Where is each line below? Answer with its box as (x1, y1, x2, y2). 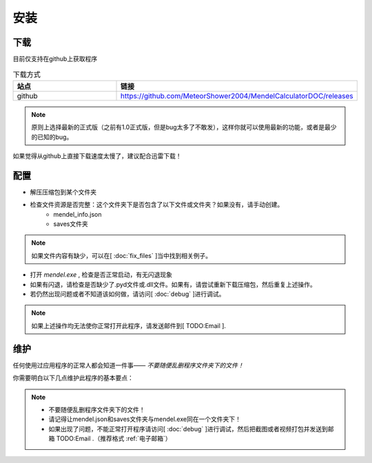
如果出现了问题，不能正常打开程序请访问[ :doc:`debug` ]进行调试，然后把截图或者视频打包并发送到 (48, 424, 329, 433)
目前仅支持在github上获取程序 (12, 55, 98, 63)
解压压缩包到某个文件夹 (30, 188, 96, 196)
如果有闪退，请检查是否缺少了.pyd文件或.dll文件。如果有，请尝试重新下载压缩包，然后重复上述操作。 (30, 280, 316, 288)
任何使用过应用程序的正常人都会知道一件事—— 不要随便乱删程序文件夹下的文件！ (12, 361, 244, 369)
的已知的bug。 (31, 133, 73, 141)
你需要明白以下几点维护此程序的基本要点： (12, 374, 134, 382)
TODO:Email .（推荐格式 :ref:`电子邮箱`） (56, 434, 172, 443)
